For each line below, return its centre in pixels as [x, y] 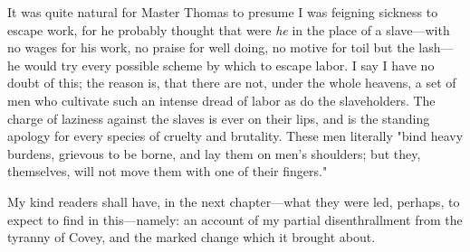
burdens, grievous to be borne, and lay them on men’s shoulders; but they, [214, 153]
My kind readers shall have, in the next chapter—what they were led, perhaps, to [234, 201]
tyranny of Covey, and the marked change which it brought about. [192, 237]
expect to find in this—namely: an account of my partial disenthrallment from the [235, 219]
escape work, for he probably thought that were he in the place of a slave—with [229, 29]
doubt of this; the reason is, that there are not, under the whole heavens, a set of [232, 83]
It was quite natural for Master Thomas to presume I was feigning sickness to [223, 12]
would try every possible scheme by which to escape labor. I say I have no [229, 65]
